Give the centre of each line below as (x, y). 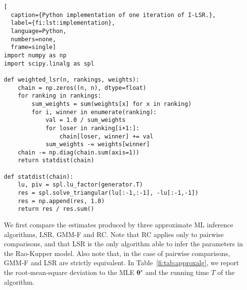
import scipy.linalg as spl (49, 63)
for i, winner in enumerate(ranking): (94, 112)
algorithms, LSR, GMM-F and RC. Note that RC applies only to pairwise (114, 234)
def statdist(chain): (39, 177)
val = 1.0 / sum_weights (85, 120)
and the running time (177, 272)
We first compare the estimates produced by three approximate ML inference (119, 225)
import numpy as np (35, 55)
